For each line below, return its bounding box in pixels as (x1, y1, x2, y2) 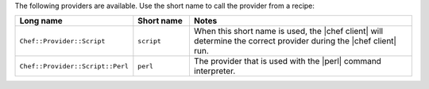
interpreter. (193, 65, 236, 76)
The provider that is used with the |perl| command (193, 56, 381, 67)
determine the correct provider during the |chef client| (193, 35, 397, 46)
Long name (19, 16, 63, 27)
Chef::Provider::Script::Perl (19, 61, 129, 70)
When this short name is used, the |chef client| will (193, 26, 384, 37)
